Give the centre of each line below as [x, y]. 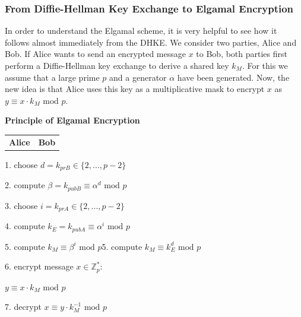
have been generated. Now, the [233, 77]
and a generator [138, 77]
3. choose [21, 205]
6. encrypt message [39, 266]
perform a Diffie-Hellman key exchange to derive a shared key [117, 65]
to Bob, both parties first [242, 54]
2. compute [25, 185]
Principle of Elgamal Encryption [72, 120]
